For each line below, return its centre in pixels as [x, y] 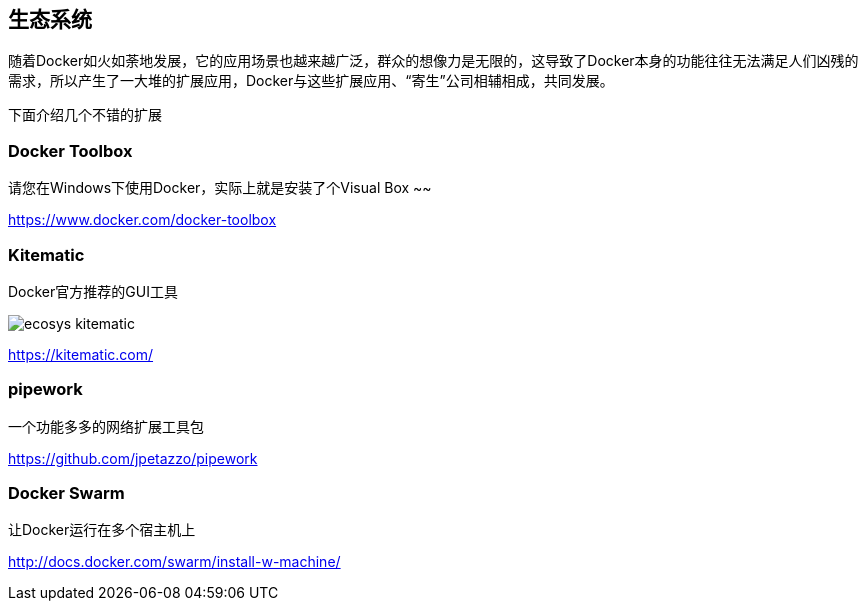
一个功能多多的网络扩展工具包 [106, 426]
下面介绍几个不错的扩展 [85, 115]
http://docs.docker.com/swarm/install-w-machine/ [174, 562]
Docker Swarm [66, 493]
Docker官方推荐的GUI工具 [93, 291]
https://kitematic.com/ [81, 354]
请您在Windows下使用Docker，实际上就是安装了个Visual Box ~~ [220, 188]
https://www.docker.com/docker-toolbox [142, 220]
